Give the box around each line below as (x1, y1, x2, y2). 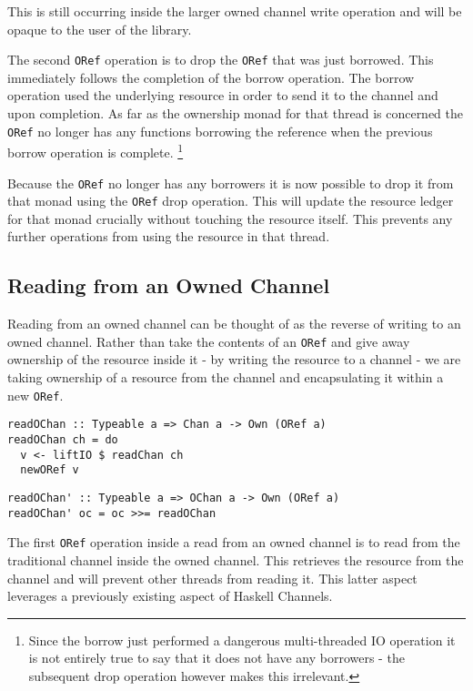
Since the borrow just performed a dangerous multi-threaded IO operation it (28, 630, 456, 649)
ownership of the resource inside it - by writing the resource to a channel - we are (7, 350, 461, 369)
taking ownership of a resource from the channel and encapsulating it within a (7, 368, 444, 387)
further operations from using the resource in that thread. (7, 227, 330, 246)
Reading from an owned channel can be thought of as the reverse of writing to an (7, 314, 461, 333)
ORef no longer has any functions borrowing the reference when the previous (7, 121, 433, 140)
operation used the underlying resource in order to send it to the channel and (7, 86, 438, 105)
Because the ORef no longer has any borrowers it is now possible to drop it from (7, 173, 454, 192)
